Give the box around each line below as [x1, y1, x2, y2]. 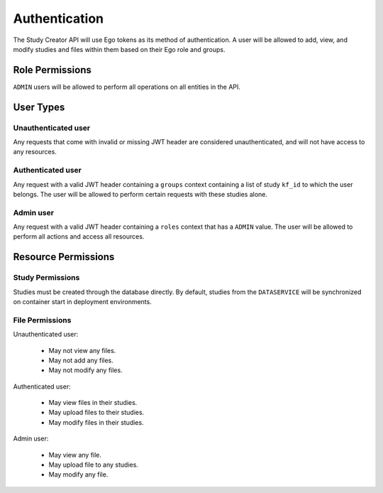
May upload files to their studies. [48, 408, 145, 417]
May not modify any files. [48, 366, 123, 374]
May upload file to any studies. [48, 460, 138, 469]
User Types [13, 101, 65, 113]
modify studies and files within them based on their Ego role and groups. [13, 45, 226, 53]
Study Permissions [13, 273, 80, 283]
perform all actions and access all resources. [13, 232, 145, 241]
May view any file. [48, 450, 102, 459]
